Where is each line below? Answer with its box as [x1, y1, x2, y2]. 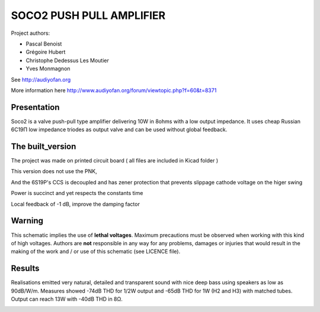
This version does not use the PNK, [11, 168, 97, 175]
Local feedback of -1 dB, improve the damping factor [11, 200, 140, 207]
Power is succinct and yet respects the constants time [11, 190, 143, 197]
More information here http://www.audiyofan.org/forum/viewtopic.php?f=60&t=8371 [11, 86, 217, 94]
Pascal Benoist [25, 40, 62, 47]
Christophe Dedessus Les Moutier [25, 57, 109, 64]
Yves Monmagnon [25, 65, 71, 72]
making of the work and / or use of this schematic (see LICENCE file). [11, 248, 181, 255]
